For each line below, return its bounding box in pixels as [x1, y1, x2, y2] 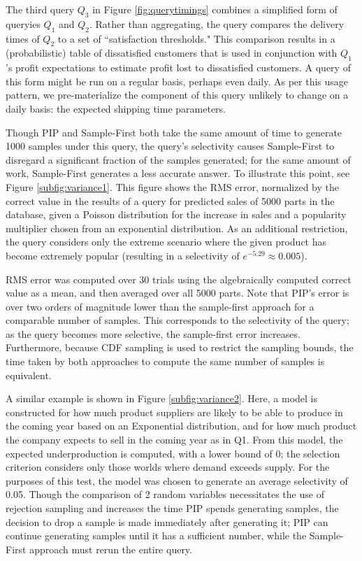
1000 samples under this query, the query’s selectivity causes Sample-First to [6, 139, 335, 153]
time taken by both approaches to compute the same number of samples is [6, 354, 325, 369]
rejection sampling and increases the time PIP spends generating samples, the [6, 501, 339, 515]
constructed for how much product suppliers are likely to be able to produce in [6, 404, 343, 419]
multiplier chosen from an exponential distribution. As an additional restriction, [6, 220, 348, 235]
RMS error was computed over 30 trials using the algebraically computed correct [6, 271, 352, 286]
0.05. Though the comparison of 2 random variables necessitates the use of [6, 487, 324, 502]
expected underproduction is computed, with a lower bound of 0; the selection [6, 446, 340, 460]
